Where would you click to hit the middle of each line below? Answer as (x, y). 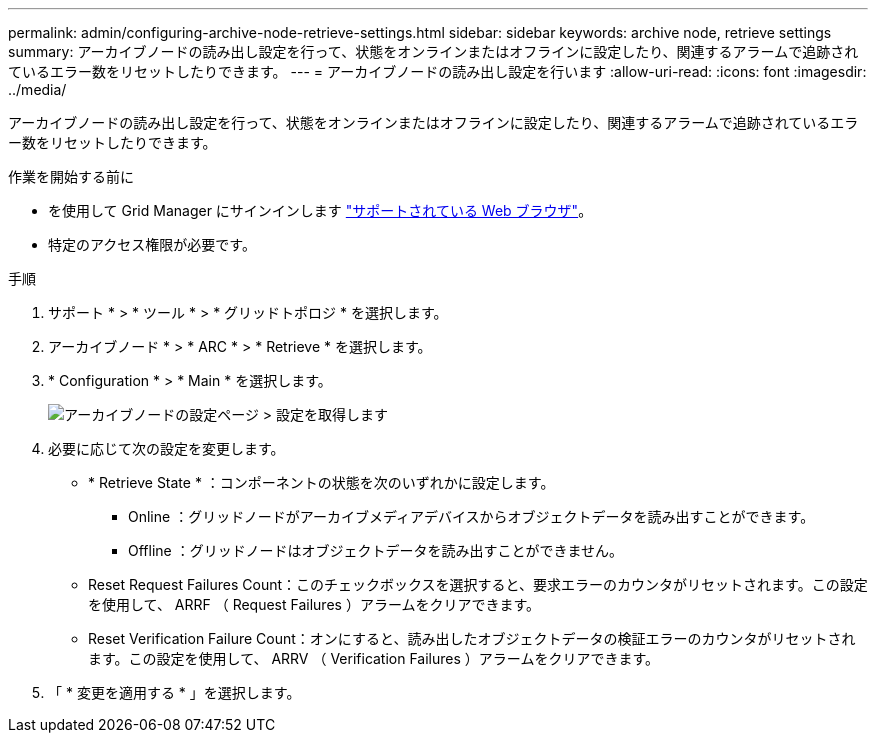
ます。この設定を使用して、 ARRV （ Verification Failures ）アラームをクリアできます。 (373, 658)
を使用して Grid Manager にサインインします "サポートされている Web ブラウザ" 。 (320, 210)
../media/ (37, 89)
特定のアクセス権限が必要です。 (152, 244)
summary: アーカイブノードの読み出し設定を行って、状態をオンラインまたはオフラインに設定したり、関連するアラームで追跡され (433, 51)
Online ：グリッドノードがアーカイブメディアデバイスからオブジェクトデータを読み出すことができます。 (471, 516)
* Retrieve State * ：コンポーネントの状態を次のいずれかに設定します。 (321, 482)
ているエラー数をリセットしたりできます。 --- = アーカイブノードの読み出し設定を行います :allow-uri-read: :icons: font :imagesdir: (437, 71)
